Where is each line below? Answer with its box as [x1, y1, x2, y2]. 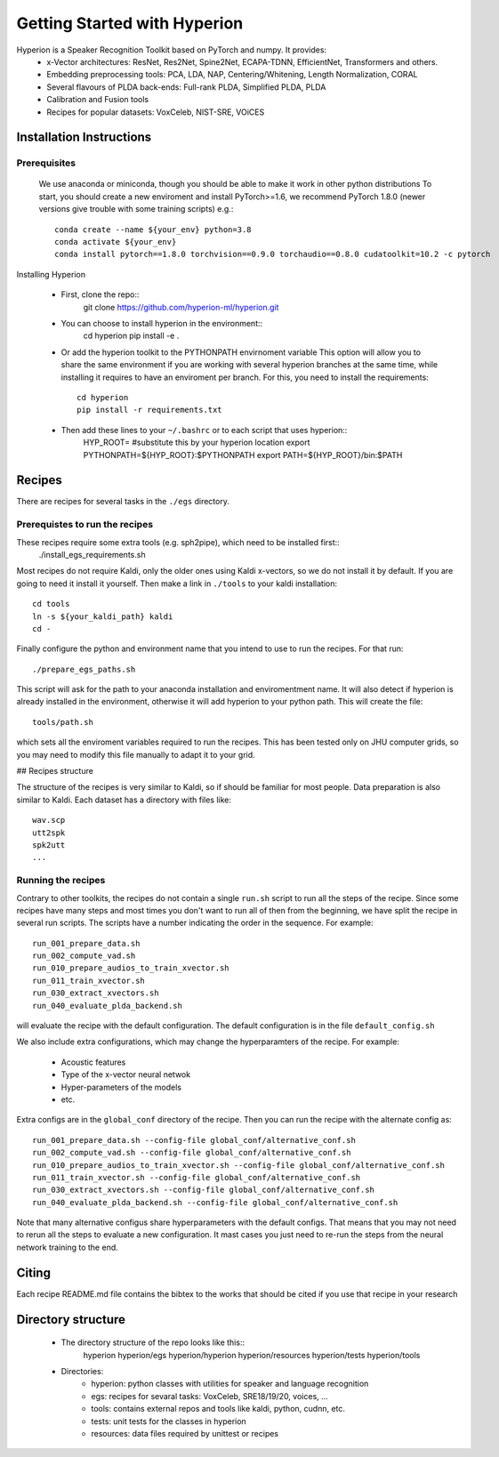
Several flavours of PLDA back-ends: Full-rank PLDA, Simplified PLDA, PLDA [46, 81, 326, 93]
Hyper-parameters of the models [60, 1082, 182, 1092]
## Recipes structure [16, 766, 93, 777]
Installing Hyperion [16, 269, 86, 279]
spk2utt [32, 840, 66, 849]
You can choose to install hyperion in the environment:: [60, 318, 263, 328]
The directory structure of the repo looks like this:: [60, 1337, 245, 1348]
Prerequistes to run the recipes [16, 519, 154, 531]
